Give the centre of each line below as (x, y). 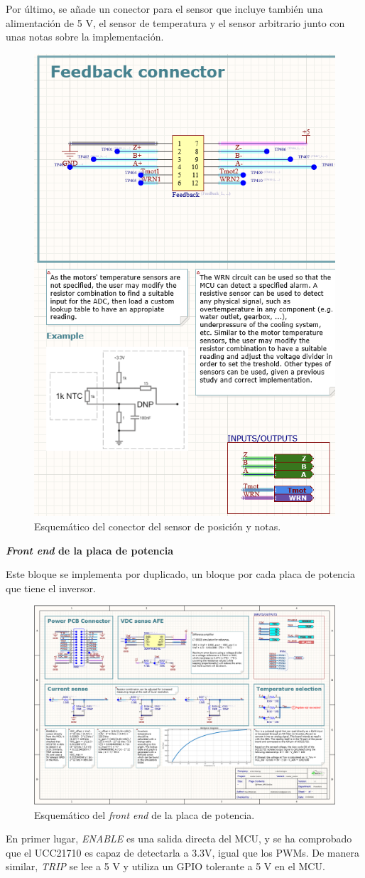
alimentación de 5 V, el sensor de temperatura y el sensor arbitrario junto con (175, 22)
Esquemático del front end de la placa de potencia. (145, 814)
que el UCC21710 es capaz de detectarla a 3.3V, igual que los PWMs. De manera (183, 852)
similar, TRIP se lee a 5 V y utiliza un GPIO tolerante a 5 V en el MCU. (165, 866)
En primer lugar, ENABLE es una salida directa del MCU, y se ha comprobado (179, 839)
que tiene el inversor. (51, 588)
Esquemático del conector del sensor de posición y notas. (158, 526)
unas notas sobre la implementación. (85, 37)
